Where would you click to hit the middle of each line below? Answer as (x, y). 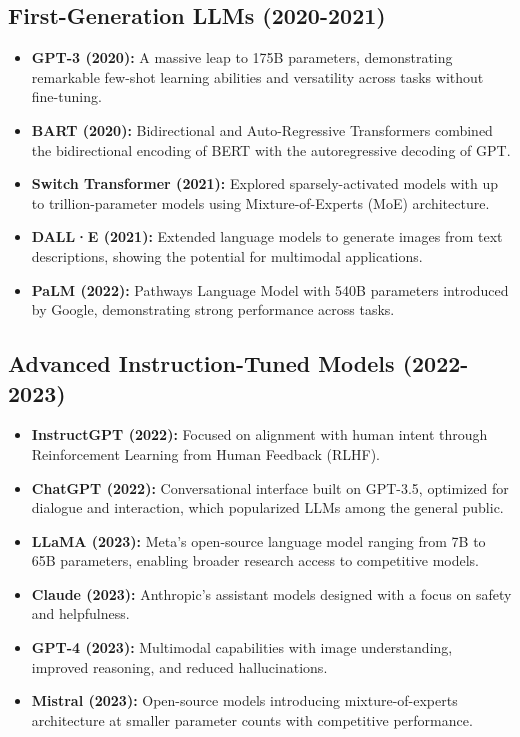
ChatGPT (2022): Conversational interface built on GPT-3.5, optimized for (270, 487)
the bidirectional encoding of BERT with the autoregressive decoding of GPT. (271, 149)
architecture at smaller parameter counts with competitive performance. (252, 719)
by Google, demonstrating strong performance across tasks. (213, 309)
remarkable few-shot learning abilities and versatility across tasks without (257, 76)
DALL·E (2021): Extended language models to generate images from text (267, 236)
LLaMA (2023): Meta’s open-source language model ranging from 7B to (258, 540)
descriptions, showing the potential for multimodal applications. (227, 255)
